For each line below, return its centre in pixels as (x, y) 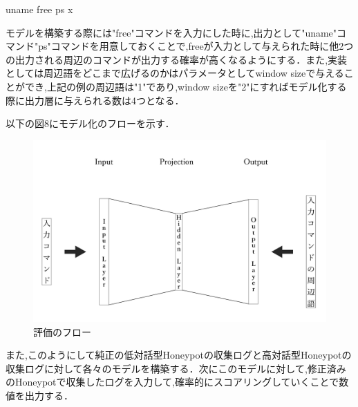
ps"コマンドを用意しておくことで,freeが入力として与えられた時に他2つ (196, 46)
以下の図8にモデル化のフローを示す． (90, 123)
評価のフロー (62, 331)
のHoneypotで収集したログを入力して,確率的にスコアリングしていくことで (172, 382)
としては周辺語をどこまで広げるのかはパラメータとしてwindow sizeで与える (175, 73)
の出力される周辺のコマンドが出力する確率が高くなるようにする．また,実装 (177, 59)
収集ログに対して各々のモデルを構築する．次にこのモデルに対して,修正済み (176, 368)
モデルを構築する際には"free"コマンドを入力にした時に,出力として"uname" (171, 32)
